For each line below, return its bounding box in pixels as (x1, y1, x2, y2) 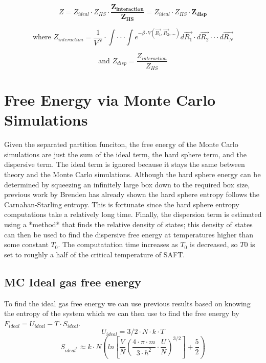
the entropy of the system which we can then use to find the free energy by (4, 308, 239, 319)
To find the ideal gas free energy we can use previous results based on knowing (4, 298, 251, 308)
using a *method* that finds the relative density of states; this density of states (4, 219, 253, 230)
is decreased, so (189, 239, 238, 250)
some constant (4, 239, 49, 250)
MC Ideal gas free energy (4, 274, 141, 289)
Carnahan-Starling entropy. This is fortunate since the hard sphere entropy (4, 199, 239, 209)
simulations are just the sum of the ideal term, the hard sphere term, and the (4, 149, 247, 159)
